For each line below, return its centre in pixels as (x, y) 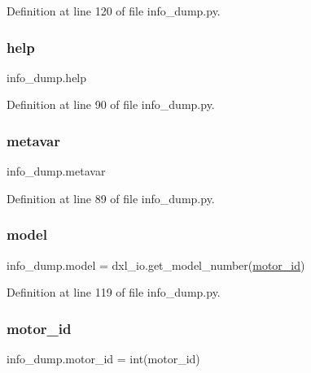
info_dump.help (47, 77)
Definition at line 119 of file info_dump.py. (114, 292)
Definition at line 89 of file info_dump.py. (111, 198)
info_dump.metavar (56, 171)
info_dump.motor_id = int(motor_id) (103, 359)
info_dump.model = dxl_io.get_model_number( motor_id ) (156, 265)
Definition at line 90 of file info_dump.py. (111, 104)
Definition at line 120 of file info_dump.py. (114, 11)
